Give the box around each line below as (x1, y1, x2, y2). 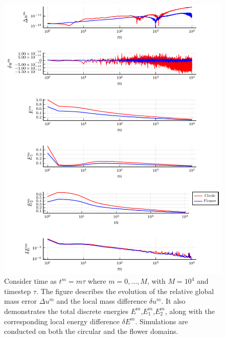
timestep (4, 285, 31, 296)
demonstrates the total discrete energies (4, 305, 129, 316)
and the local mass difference (56, 296, 147, 306)
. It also (161, 296, 186, 306)
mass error (4, 296, 37, 306)
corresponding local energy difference (4, 316, 120, 326)
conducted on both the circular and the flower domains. (4, 326, 178, 336)
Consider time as (4, 276, 57, 286)
